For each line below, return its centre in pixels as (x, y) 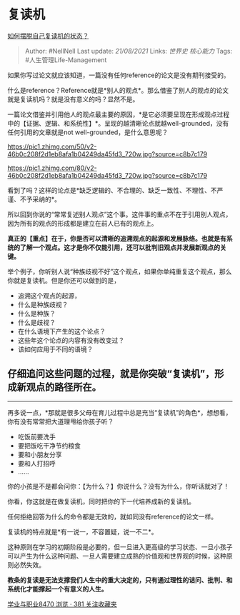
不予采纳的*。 (40, 199)
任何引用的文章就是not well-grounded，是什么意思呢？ (88, 132)
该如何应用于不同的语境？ (55, 349)
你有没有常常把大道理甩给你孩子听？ (61, 421)
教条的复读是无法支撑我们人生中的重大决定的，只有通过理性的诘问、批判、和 (120, 580)
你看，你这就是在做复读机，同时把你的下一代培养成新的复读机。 (101, 501)
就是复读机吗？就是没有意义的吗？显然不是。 (73, 99)
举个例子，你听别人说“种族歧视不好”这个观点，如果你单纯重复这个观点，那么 (120, 271)
